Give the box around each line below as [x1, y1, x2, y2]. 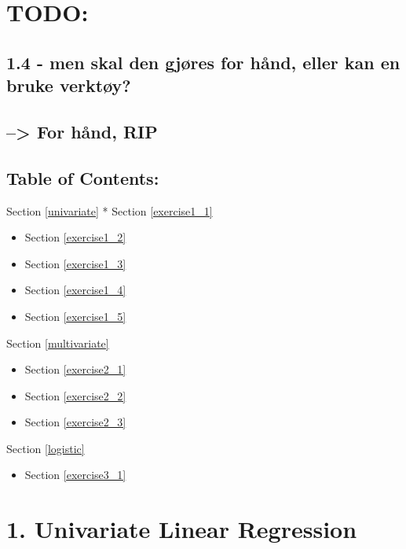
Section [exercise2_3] [24, 414, 126, 430]
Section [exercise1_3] [24, 255, 126, 271]
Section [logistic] [6, 440, 85, 456]
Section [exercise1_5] [24, 308, 126, 324]
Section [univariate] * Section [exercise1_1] [6, 202, 213, 219]
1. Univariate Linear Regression [6, 513, 357, 545]
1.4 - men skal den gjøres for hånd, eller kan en [6, 50, 401, 74]
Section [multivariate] [6, 334, 109, 351]
